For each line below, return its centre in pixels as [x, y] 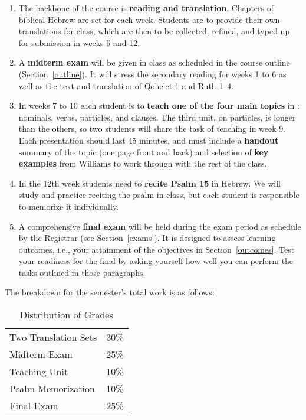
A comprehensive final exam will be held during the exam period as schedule [160, 226]
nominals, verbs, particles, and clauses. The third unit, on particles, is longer [157, 117]
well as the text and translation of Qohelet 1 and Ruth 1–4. [126, 85]
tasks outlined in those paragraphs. [82, 272]
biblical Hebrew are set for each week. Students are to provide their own [149, 19]
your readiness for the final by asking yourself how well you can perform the [156, 261]
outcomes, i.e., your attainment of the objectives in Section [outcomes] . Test [157, 249]
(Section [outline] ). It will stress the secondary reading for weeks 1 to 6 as [152, 74]
